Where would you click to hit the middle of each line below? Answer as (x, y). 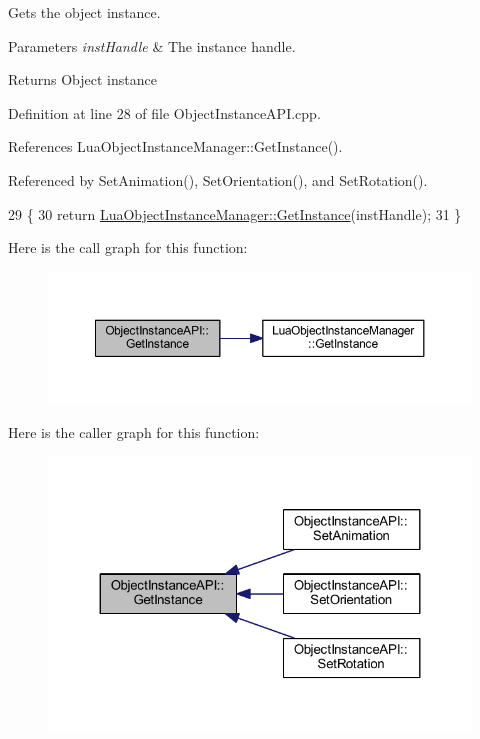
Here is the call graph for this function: (128, 247)
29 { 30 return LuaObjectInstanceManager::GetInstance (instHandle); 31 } (235, 213)
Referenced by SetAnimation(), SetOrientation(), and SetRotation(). (218, 179)
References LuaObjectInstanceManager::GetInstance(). (175, 146)
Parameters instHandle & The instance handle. (152, 45)
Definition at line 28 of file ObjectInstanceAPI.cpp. (164, 112)
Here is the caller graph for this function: (134, 432)
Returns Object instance (82, 79)
